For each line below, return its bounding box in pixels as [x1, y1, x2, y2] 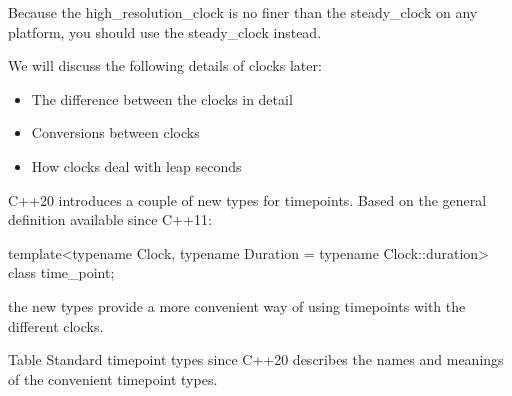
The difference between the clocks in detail [31, 88, 293, 109]
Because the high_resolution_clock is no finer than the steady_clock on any [8, 2, 478, 22]
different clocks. [8, 315, 104, 336]
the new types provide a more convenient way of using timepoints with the [8, 295, 466, 316]
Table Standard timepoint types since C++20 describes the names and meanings [8, 349, 504, 370]
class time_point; [8, 262, 115, 283]
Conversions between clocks [31, 122, 200, 143]
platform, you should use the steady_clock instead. [8, 21, 322, 42]
